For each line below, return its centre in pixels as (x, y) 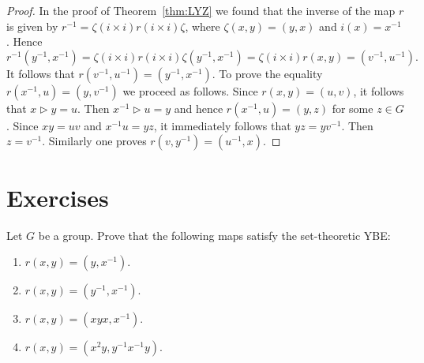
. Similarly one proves (94, 141)
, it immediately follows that (222, 125)
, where (203, 26)
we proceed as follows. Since (190, 90)
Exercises (58, 197)
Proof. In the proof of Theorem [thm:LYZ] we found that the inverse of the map (201, 10)
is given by (32, 26)
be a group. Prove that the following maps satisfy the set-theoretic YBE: (214, 235)
